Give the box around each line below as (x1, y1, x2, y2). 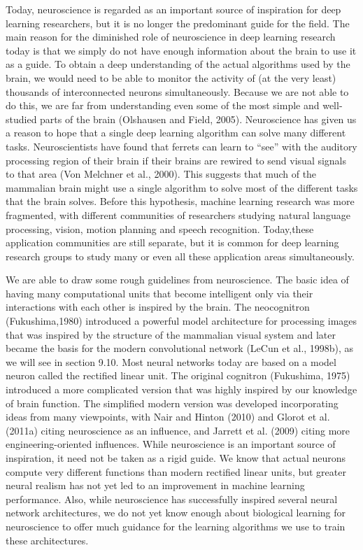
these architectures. (6, 533, 89, 547)
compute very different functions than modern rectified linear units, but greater (6, 464, 346, 479)
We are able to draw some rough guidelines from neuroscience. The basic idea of (6, 272, 349, 287)
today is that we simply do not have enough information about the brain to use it (6, 43, 357, 57)
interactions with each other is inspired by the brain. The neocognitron (6, 299, 310, 314)
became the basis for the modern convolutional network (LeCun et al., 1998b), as (6, 341, 354, 355)
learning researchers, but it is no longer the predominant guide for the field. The (6, 15, 350, 30)
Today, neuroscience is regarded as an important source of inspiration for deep (6, 2, 341, 16)
